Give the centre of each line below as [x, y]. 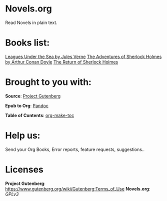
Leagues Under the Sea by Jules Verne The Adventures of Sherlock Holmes [83, 56]
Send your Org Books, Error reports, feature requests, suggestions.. [75, 149]
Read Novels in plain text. [31, 22]
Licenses [24, 169]
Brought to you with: [48, 82]
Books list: [27, 43]
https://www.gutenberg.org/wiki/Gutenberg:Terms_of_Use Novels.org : [78, 188]
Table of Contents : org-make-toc [40, 115]
